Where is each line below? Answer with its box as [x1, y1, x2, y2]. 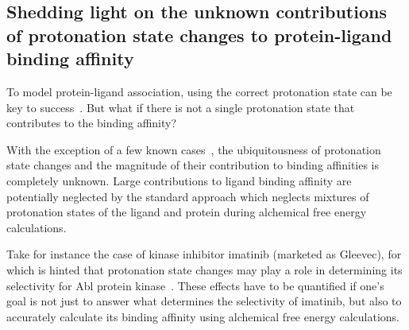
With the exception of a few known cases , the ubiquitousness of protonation [6, 141, 381, 157]
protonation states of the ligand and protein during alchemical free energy [6, 204, 367, 220]
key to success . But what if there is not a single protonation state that [6, 99, 355, 115]
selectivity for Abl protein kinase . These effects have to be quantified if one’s [6, 277, 384, 293]
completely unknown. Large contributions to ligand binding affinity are [6, 172, 352, 188]
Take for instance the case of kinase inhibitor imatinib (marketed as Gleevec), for [6, 246, 402, 262]
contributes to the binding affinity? [6, 115, 177, 131]
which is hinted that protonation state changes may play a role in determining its [6, 261, 403, 278]
